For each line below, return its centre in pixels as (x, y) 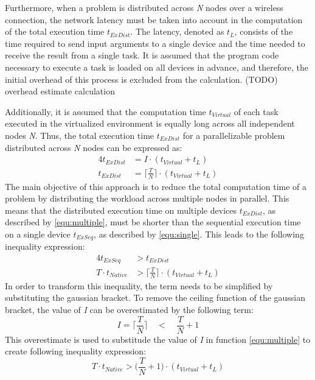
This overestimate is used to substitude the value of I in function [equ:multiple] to (158, 339)
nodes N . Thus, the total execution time (80, 135)
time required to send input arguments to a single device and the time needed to (155, 43)
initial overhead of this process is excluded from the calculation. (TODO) (141, 79)
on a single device (38, 234)
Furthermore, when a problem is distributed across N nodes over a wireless (144, 7)
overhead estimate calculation (60, 91)
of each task (256, 111)
